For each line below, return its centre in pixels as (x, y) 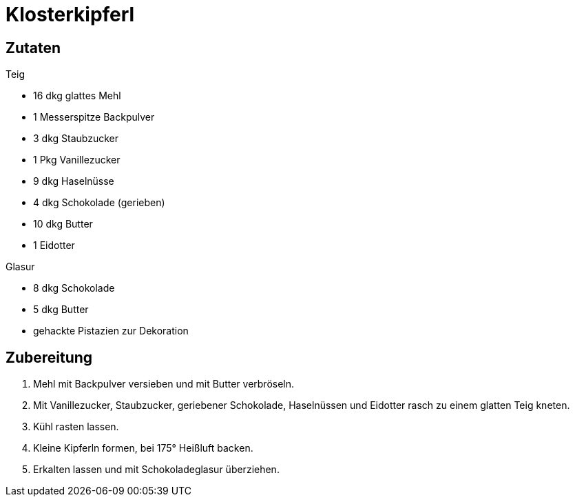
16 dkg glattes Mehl (77, 96)
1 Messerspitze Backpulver (94, 117)
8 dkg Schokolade (74, 288)
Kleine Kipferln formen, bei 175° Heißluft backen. (143, 448)
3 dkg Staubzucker (76, 139)
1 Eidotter (54, 245)
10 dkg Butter (63, 224)
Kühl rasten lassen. (76, 427)
